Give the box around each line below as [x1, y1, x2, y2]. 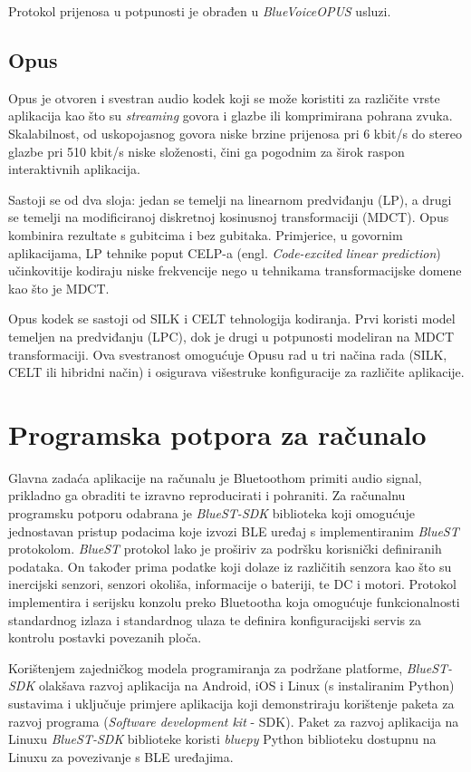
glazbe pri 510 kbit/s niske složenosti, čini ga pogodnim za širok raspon [8, 141, 405, 160]
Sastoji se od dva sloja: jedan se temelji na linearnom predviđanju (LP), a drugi [8, 189, 452, 208]
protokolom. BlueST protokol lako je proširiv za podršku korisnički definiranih [8, 539, 442, 558]
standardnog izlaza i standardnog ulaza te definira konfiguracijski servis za [8, 610, 422, 629]
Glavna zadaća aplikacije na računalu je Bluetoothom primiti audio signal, [8, 468, 422, 487]
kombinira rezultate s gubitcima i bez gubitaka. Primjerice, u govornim [8, 225, 403, 244]
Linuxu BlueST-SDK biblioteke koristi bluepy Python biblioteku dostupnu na [8, 729, 437, 748]
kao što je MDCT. [8, 278, 110, 297]
